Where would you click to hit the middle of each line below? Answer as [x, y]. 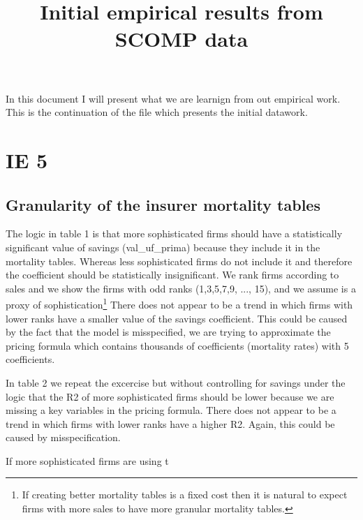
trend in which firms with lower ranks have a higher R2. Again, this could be [170, 423]
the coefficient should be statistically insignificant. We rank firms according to [172, 275]
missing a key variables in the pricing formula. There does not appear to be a [171, 410]
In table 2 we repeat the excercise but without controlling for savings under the [176, 382]
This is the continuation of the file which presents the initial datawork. [157, 112]
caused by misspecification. [63, 437]
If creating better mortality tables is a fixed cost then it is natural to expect [185, 495]
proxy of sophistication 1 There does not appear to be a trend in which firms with [179, 303]
